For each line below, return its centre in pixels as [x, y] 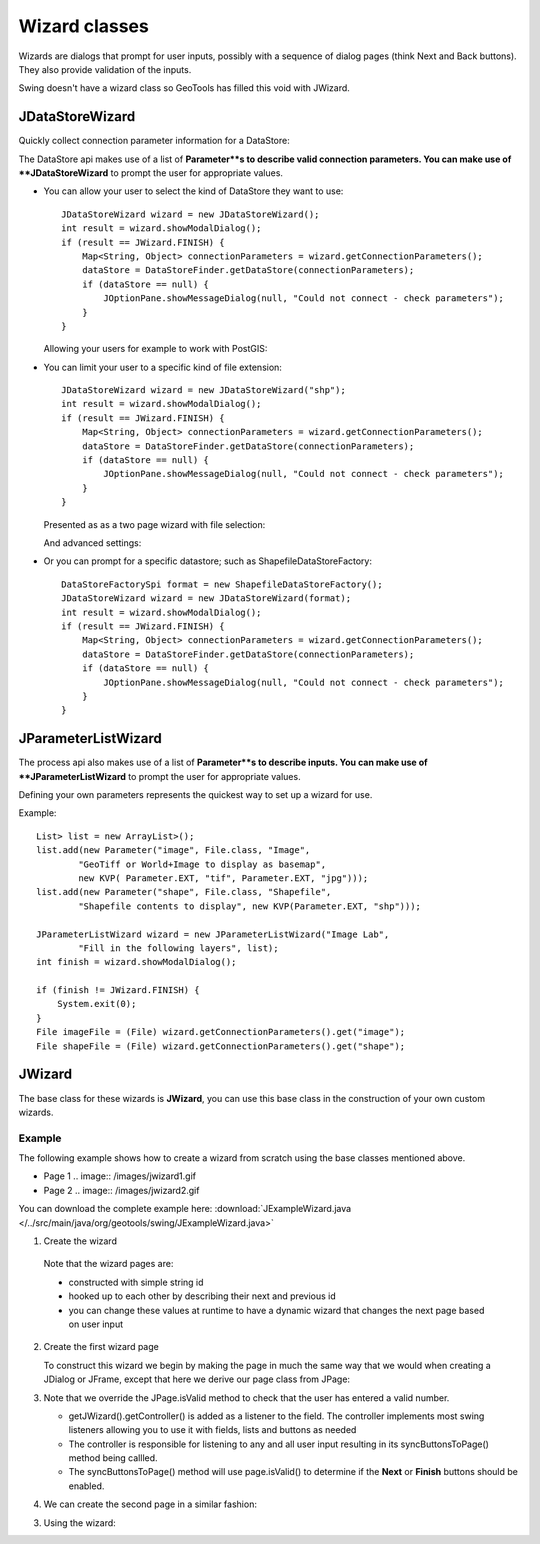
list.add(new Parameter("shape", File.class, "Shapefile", [184, 892]
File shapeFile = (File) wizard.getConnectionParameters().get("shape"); [221, 1046]
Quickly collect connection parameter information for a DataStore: [154, 141]
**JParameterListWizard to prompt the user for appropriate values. [159, 776]
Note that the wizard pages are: [108, 1264]
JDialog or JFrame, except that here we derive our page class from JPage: [196, 1379]
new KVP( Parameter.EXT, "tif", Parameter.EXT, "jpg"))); [223, 878]
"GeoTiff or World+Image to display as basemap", [202, 864]
